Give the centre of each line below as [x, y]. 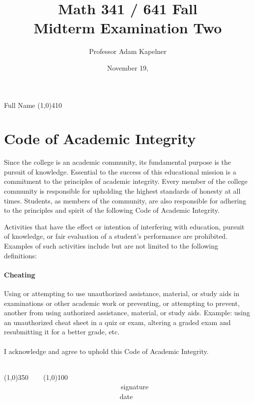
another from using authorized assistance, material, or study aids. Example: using [127, 313]
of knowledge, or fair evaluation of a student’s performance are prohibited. [116, 236]
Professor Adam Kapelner [128, 51]
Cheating [20, 274]
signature [135, 387]
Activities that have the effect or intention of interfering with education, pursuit [124, 226]
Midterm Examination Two [128, 28]
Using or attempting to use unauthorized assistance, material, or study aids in [122, 293]
